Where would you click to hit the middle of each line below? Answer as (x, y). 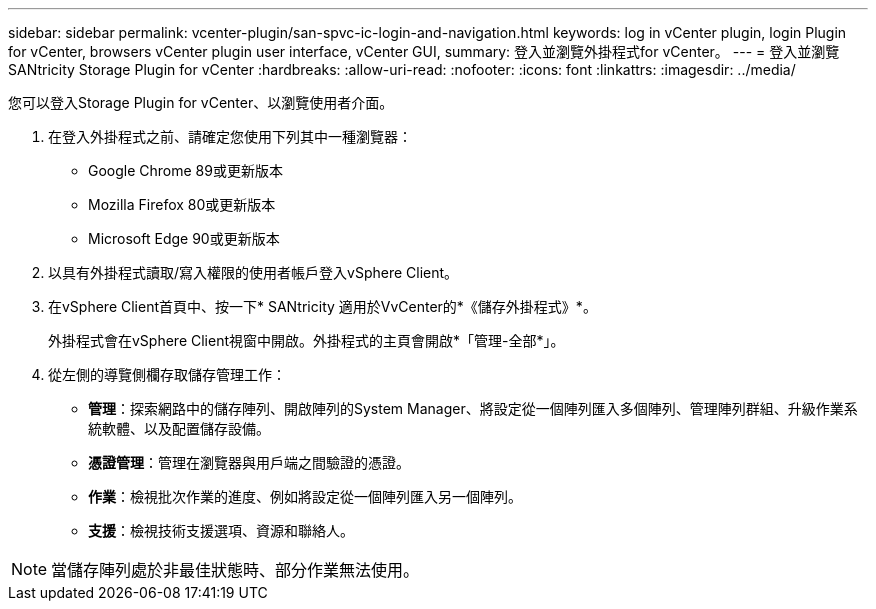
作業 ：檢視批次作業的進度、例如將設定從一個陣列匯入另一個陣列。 (305, 496)
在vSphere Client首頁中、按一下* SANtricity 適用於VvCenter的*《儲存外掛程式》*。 (322, 306)
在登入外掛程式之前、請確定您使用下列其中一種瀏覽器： (230, 136)
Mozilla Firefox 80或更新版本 (182, 204)
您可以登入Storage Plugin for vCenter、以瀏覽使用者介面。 (201, 102)
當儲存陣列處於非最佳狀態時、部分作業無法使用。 (235, 570)
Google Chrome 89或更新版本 (185, 170)
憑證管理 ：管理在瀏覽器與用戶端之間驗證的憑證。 (249, 462)
